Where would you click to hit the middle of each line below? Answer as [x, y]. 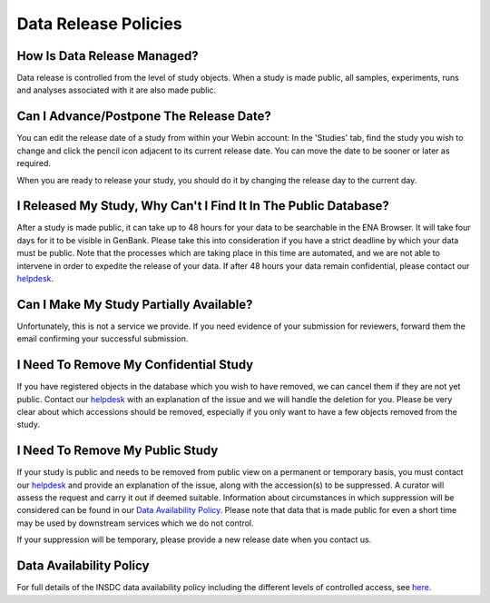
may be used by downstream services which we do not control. [135, 523]
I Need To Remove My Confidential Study [135, 365]
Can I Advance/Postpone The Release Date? [144, 117]
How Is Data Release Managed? [108, 56]
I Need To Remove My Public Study [118, 451]
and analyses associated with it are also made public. [117, 90]
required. [34, 163]
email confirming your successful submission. [103, 339]
